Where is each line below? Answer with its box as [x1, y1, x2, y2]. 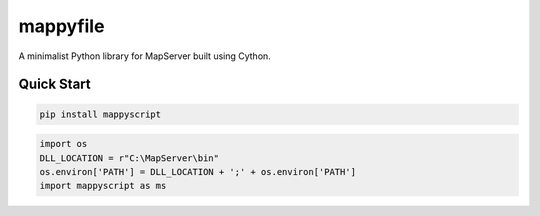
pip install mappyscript [39, 108, 162, 120]
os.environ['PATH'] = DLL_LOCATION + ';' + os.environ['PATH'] [39, 166, 357, 177]
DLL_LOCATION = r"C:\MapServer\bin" [39, 152, 220, 164]
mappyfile [18, 15, 105, 37]
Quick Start [18, 76, 91, 93]
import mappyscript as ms [39, 180, 167, 192]
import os [39, 138, 88, 150]
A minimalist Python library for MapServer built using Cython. [18, 50, 272, 62]
